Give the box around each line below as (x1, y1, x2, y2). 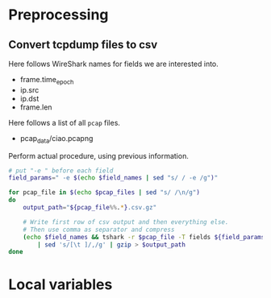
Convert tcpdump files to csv (8, 38, 158, 52)
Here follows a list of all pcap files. (8, 118, 121, 127)
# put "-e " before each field (8, 167, 114, 175)
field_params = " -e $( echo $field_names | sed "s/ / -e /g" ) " (8, 174, 219, 182)
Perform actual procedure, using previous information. (8, 151, 190, 160)
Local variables (8, 275, 113, 293)
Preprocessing (8, 6, 109, 24)
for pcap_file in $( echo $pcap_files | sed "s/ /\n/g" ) (8, 188, 200, 197)
